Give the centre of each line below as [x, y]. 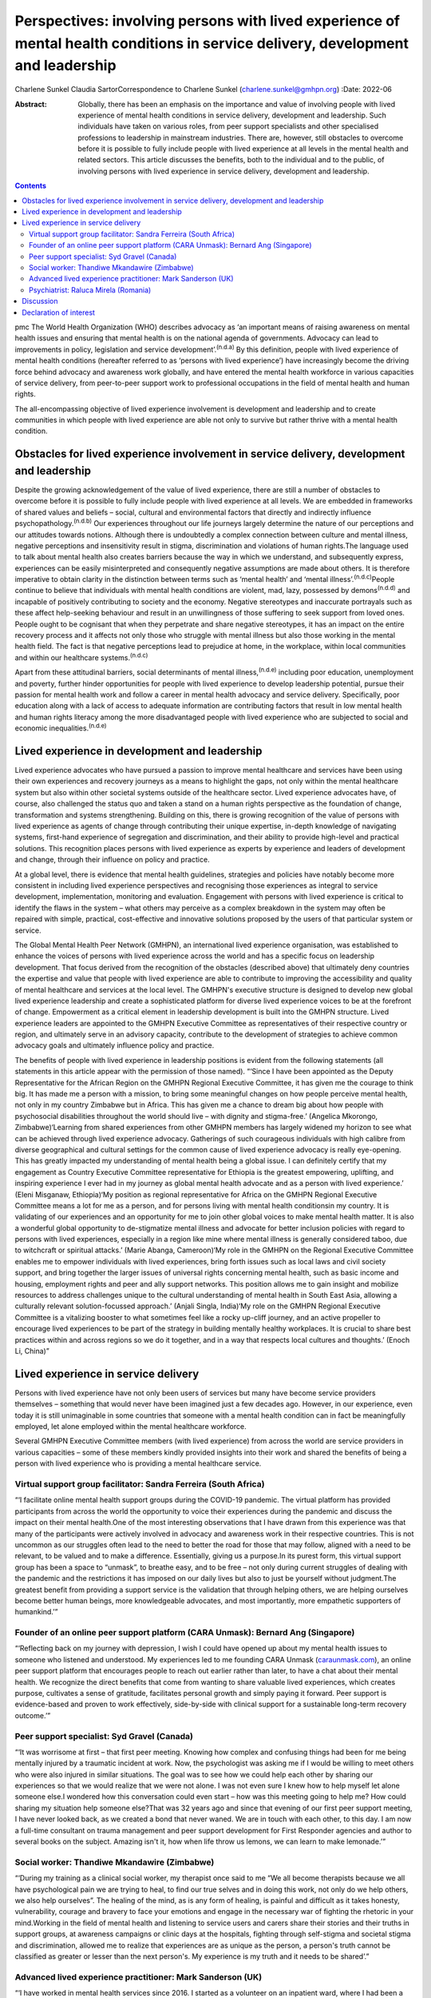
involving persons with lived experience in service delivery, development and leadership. [224, 171]
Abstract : [31, 104]
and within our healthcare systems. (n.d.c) [81, 657]
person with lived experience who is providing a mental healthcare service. [138, 1463]
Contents [31, 186]
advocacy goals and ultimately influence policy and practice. [115, 1045]
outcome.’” [33, 1715]
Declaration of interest [59, 312]
